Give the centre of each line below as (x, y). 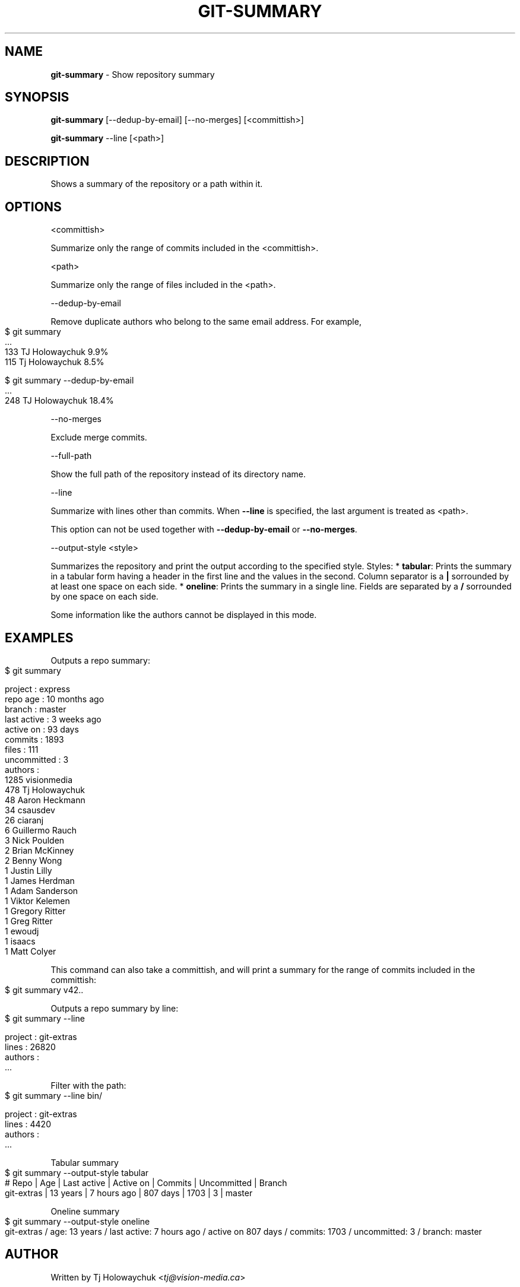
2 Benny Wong (34, 860)
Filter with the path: (88, 1085)
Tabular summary (85, 1162)
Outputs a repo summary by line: (115, 1008)
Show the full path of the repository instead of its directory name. (178, 474)
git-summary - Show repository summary (133, 74)
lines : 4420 (28, 1124)
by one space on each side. (104, 597)
